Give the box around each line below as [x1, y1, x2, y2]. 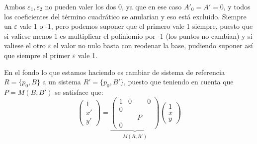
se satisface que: [55, 86, 103, 97]
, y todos [223, 1, 251, 11]
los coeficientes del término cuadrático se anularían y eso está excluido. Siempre [4, 11, 247, 21]
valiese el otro [4, 40, 46, 51]
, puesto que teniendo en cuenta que [124, 76, 234, 87]
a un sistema [42, 76, 81, 87]
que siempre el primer [4, 50, 70, 60]
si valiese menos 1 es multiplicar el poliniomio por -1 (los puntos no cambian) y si [4, 30, 253, 41]
